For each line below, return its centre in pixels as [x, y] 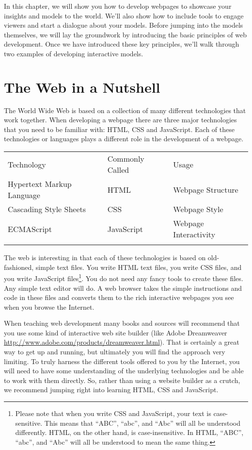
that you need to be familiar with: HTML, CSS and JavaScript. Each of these [119, 129]
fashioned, [19, 267]
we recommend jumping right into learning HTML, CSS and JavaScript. [111, 390]
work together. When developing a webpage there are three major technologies [120, 120]
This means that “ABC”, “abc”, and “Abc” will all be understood [142, 423]
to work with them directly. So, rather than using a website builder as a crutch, [122, 380]
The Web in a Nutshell [82, 87]
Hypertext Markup [40, 184]
